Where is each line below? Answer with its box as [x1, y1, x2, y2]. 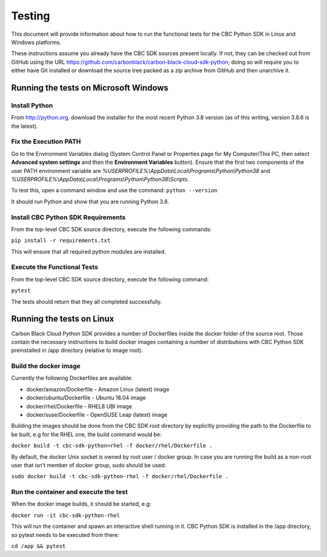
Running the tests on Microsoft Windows [11, 83, 169, 93]
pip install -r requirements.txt [11, 237, 111, 244]
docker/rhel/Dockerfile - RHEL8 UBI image [26, 402, 133, 410]
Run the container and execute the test [11, 488, 128, 496]
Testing [11, 9, 50, 22]
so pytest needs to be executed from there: [11, 531, 119, 538]
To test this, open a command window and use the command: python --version [11, 187, 218, 194]
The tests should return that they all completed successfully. [11, 298, 162, 305]
